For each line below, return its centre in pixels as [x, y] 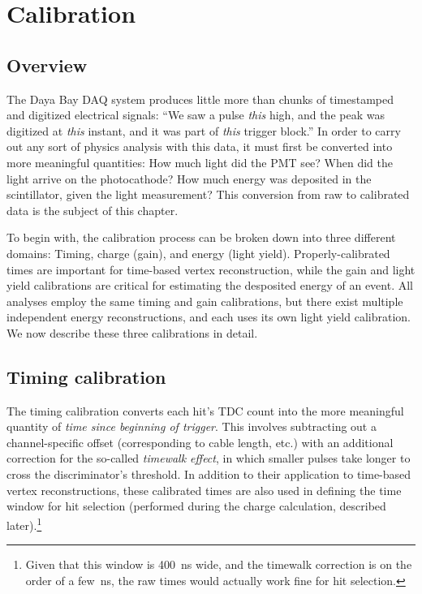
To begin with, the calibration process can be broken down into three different [201, 237]
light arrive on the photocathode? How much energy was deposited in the [189, 178]
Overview [47, 65]
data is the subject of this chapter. [93, 210]
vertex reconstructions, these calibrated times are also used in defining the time [204, 490]
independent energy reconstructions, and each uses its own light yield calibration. [209, 317]
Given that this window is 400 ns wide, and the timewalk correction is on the [219, 564]
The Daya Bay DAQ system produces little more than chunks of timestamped [200, 99]
